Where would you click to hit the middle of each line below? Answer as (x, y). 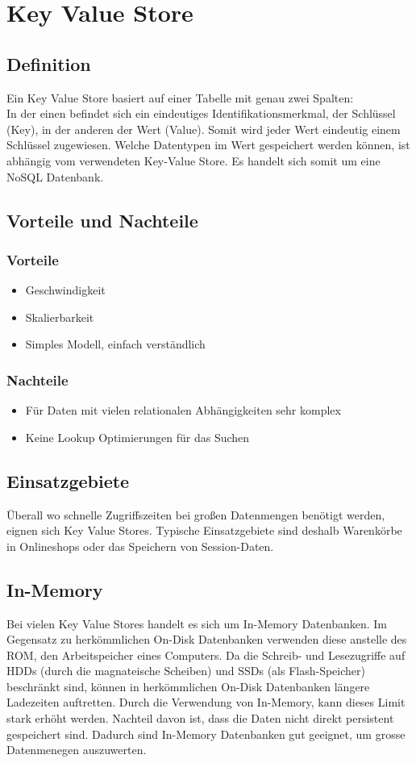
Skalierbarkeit (60, 317)
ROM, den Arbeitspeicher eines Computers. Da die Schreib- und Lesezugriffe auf (206, 655)
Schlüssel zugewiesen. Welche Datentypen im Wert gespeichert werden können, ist (208, 145)
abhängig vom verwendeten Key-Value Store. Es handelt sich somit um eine (193, 160)
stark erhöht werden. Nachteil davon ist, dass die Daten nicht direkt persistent (200, 718)
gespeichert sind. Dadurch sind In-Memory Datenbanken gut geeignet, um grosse (206, 734)
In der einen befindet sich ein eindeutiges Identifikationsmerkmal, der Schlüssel (201, 113)
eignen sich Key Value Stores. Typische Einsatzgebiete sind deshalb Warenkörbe (204, 530)
